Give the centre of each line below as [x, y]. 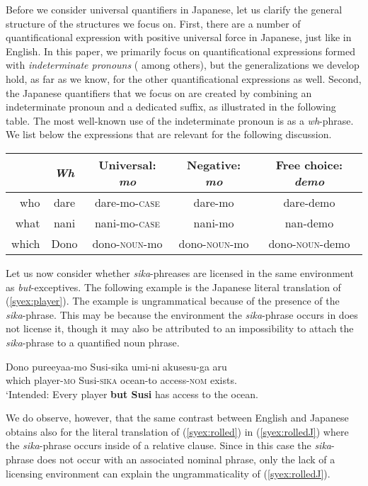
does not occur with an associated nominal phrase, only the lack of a [186, 459]
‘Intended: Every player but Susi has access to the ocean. [132, 394]
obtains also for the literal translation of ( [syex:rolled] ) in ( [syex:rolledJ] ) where [177, 431]
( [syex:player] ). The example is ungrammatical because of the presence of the [173, 301]
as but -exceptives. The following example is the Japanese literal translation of [173, 287]
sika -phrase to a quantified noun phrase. [93, 342]
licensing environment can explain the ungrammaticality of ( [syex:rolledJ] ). [168, 473]
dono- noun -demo [309, 243]
